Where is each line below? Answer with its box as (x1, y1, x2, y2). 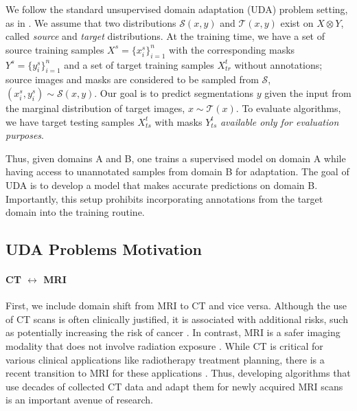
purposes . (5, 128, 44, 142)
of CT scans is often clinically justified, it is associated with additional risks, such (5, 311, 348, 326)
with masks (154, 114, 203, 129)
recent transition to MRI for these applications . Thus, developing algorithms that (5, 366, 351, 380)
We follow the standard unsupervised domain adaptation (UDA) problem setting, (5, 2, 348, 16)
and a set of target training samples (64, 57, 214, 71)
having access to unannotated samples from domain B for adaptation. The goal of (5, 164, 349, 179)
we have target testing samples (5, 114, 135, 129)
